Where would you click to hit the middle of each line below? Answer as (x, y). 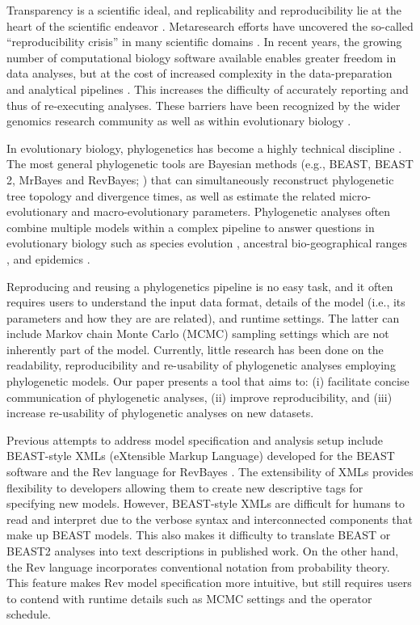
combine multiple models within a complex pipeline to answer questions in (191, 227)
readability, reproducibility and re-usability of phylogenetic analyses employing (201, 365)
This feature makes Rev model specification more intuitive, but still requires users (209, 583)
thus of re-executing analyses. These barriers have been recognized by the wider (204, 105)
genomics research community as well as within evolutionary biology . (179, 121)
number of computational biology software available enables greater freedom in (202, 57)
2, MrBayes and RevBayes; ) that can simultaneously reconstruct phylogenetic (200, 179)
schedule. (29, 614)
